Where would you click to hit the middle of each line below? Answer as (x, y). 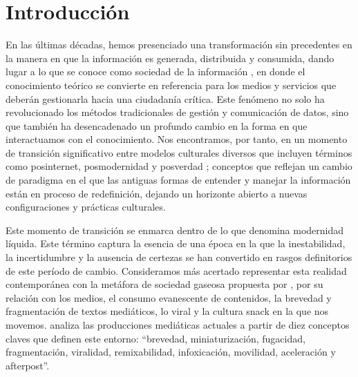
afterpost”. (28, 365)
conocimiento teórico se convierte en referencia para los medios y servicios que (171, 85)
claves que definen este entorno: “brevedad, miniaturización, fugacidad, (156, 338)
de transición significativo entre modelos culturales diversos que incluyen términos (179, 152)
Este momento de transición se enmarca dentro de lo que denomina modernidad (175, 230)
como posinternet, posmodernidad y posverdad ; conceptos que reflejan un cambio (179, 166)
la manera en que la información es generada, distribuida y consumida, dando (170, 58)
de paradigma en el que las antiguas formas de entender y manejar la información (178, 180)
